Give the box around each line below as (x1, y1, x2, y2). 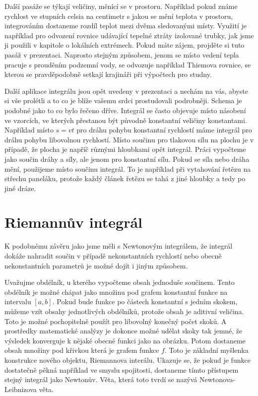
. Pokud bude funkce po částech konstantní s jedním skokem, (52, 296, 238, 307)
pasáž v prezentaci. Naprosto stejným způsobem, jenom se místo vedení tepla (4, 49, 239, 60)
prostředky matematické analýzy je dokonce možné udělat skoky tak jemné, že (4, 326, 243, 336)
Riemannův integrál (4, 212, 142, 232)
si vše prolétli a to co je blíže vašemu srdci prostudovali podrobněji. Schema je (4, 95, 242, 106)
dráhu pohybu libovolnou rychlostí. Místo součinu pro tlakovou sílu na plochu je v (4, 134, 254, 144)
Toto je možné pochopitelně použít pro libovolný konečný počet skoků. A (4, 316, 227, 326)
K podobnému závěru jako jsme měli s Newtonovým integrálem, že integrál (4, 241, 233, 251)
